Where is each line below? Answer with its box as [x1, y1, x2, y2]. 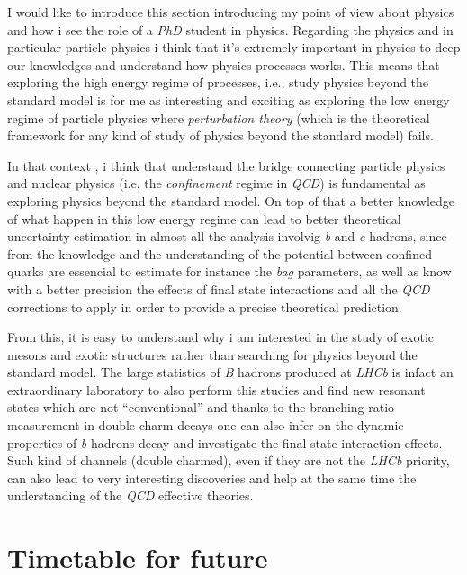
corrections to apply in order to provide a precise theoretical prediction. [7, 297, 402, 316]
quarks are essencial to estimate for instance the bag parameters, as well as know [7, 262, 452, 281]
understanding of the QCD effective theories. [7, 486, 254, 505]
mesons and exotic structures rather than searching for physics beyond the [7, 345, 418, 364]
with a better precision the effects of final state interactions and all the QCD [7, 279, 430, 298]
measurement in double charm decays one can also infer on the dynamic [7, 416, 404, 435]
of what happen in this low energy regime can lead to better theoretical [7, 209, 401, 228]
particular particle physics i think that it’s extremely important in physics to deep [7, 38, 461, 57]
